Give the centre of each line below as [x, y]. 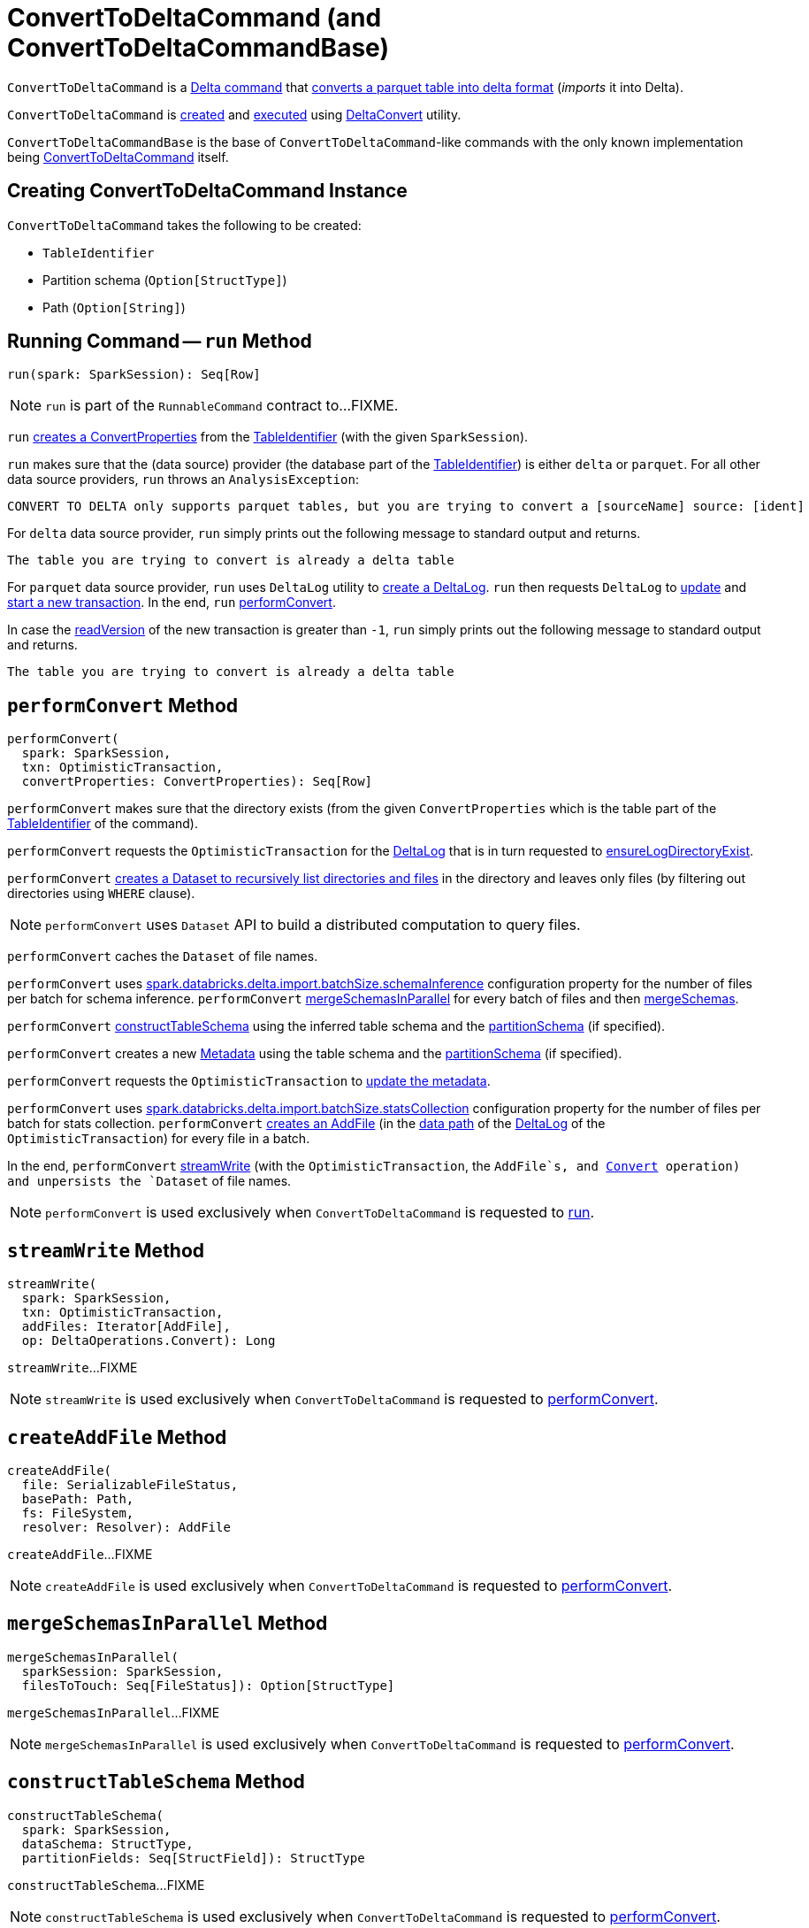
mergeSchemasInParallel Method [168, 1624]
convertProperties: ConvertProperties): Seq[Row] [197, 782]
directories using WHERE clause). [101, 894]
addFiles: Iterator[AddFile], [126, 1327]
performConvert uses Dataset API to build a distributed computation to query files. [313, 925]
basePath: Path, [78, 1498]
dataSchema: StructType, [107, 1844]
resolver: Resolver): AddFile [126, 1527]
